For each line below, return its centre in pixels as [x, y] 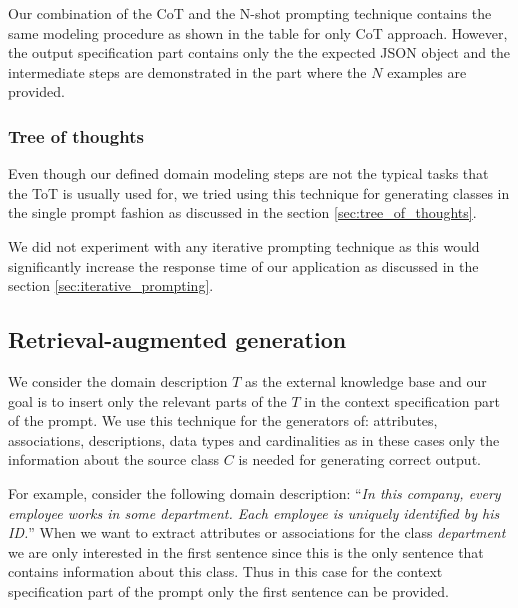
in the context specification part [402, 400]
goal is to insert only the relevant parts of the [147, 400]
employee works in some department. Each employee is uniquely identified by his [254, 512]
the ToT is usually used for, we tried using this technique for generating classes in [259, 192]
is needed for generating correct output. [359, 459]
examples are [427, 71]
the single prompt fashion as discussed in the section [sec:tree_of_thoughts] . [242, 212]
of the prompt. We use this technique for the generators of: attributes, [223, 420]
